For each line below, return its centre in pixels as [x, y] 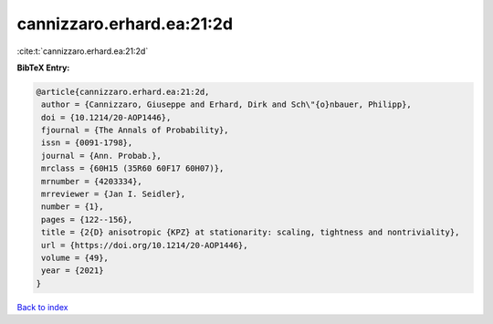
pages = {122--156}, [87, 219]
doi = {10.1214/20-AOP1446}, [106, 117]
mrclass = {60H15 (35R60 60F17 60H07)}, [133, 168]
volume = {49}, [75, 258]
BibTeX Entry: [43, 68]
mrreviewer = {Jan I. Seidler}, [114, 194]
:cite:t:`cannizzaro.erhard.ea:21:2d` [83, 51]
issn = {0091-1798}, [87, 143]
